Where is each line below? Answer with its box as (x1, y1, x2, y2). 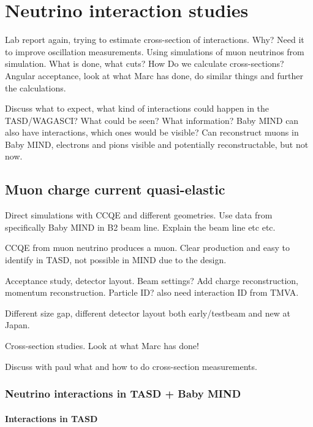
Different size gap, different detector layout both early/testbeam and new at (5, 306, 290, 319)
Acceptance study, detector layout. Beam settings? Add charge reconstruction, (5, 274, 298, 287)
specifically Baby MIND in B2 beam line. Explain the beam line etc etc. (5, 220, 276, 233)
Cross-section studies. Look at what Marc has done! (5, 339, 199, 352)
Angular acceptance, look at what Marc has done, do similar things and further (5, 69, 303, 82)
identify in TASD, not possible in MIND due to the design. (5, 253, 227, 266)
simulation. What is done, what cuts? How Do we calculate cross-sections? (5, 57, 284, 70)
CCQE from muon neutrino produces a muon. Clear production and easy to (5, 241, 290, 254)
